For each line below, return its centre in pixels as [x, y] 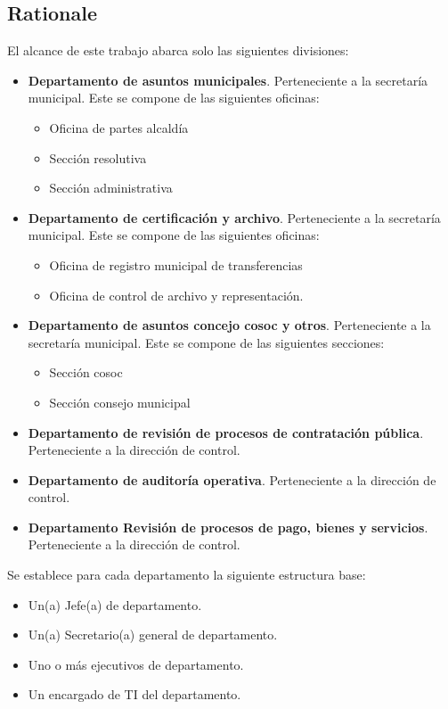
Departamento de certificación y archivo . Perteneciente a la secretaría [234, 217]
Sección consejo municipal [120, 402]
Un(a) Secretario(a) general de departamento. [153, 635]
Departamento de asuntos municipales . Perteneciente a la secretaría [228, 80]
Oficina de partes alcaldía [119, 127]
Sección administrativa [111, 188]
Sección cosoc [86, 372]
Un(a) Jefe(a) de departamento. [115, 604]
